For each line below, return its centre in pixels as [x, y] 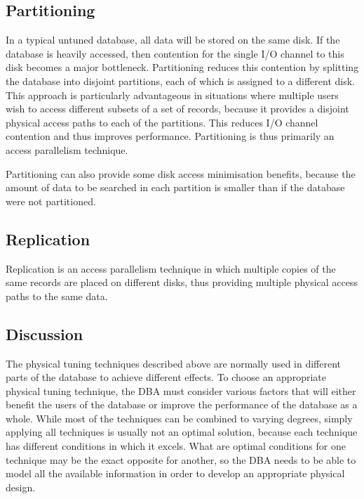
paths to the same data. [57, 296]
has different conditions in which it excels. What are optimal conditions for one [176, 446]
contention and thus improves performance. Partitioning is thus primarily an [170, 136]
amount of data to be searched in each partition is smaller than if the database [175, 187]
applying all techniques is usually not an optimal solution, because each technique [182, 432]
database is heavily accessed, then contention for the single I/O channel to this [175, 53]
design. [21, 487]
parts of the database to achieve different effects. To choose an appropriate [166, 377]
